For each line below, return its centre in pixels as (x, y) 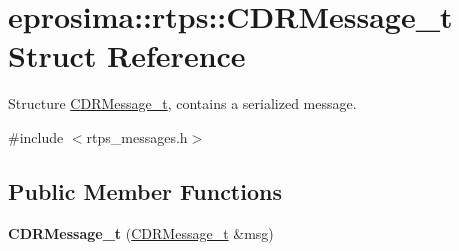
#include (36, 136)
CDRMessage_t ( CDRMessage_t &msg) (141, 232)
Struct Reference (127, 55)
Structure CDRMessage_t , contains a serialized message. (182, 103)
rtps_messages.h (137, 136)
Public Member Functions (145, 190)
